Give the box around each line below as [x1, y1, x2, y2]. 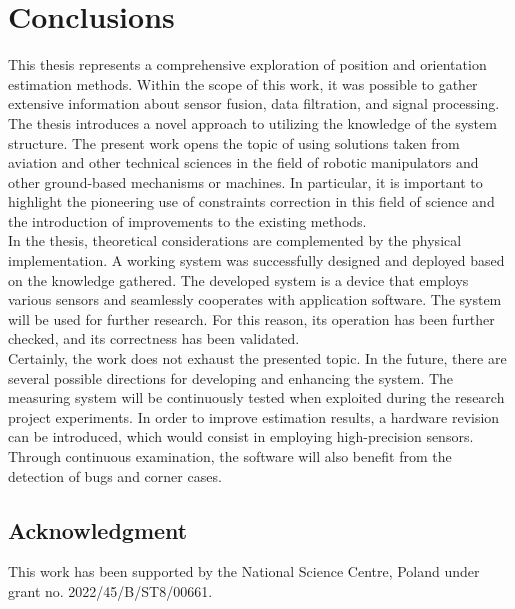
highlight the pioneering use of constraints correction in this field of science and [8, 191, 495, 212]
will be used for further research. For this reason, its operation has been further [8, 308, 495, 329]
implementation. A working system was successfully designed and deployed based [8, 250, 505, 271]
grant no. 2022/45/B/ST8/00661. [8, 580, 213, 601]
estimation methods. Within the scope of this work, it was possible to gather [8, 73, 478, 94]
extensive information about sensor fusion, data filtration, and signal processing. [8, 93, 500, 114]
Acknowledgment [8, 514, 188, 545]
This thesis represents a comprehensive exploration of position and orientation [8, 54, 487, 75]
